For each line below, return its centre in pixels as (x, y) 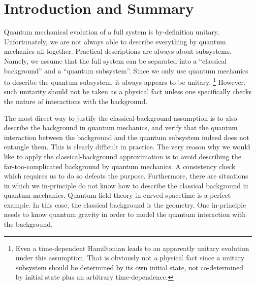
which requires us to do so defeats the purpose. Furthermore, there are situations (126, 176)
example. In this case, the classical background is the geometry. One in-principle (125, 204)
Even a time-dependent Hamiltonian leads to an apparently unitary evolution (132, 248)
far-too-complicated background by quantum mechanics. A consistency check (120, 166)
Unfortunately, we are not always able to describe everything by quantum (115, 41)
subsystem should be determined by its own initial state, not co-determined (129, 267)
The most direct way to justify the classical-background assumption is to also (121, 118)
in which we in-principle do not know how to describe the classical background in (127, 185)
